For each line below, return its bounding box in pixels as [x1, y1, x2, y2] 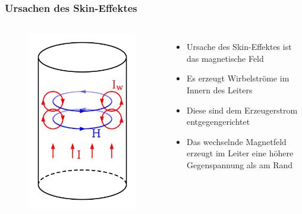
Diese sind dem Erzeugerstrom [186, 103, 298, 116]
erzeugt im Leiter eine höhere [186, 147, 294, 159]
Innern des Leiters [186, 84, 253, 96]
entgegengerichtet [186, 115, 250, 128]
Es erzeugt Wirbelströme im [186, 72, 290, 84]
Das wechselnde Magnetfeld [186, 135, 287, 147]
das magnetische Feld [186, 52, 264, 64]
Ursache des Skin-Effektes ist [186, 40, 292, 53]
